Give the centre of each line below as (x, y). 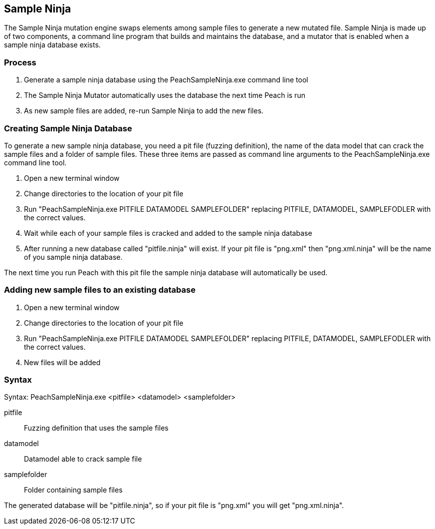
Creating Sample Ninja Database (68, 128)
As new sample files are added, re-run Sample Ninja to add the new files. (144, 111)
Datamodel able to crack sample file (83, 459)
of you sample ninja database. (73, 257)
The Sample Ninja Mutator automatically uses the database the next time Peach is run (165, 95)
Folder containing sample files (73, 490)
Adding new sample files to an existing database (100, 290)
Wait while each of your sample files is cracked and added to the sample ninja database (168, 233)
